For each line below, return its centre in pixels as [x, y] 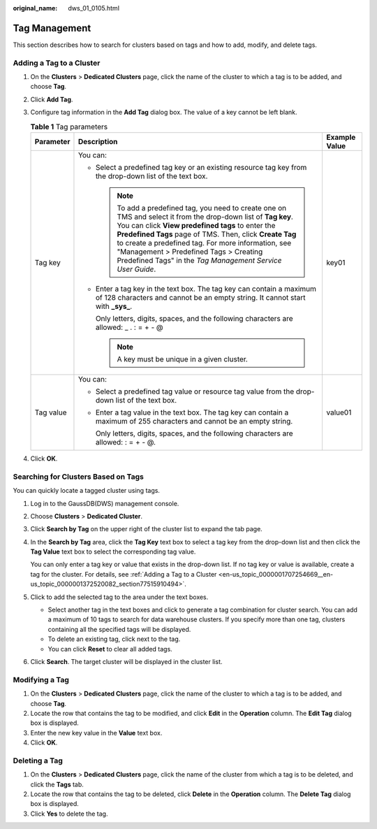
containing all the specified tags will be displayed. [119, 629]
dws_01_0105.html [94, 8]
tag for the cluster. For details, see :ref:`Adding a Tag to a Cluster [124, 574]
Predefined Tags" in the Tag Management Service [199, 260]
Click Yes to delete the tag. [69, 814]
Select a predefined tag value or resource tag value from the [195, 391]
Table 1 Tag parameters [69, 127]
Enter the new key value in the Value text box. [96, 733]
